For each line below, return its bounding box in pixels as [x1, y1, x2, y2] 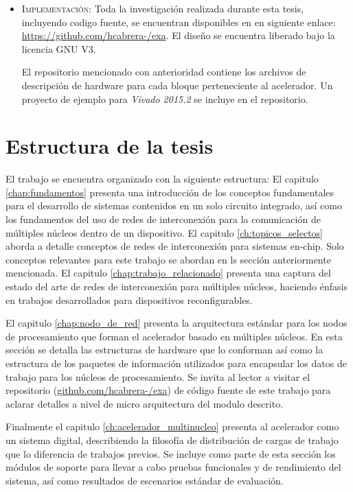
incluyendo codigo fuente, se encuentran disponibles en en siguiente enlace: [21, 14, 336, 29]
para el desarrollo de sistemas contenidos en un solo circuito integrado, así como [5, 198, 342, 213]
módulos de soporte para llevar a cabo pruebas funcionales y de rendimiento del [5, 460, 341, 474]
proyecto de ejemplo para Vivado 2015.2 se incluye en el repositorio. [21, 91, 308, 106]
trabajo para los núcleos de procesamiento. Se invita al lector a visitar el [5, 369, 310, 384]
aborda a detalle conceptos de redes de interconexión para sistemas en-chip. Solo [5, 239, 344, 253]
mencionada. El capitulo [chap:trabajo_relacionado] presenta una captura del [5, 266, 331, 280]
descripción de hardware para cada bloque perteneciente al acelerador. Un [21, 78, 333, 92]
